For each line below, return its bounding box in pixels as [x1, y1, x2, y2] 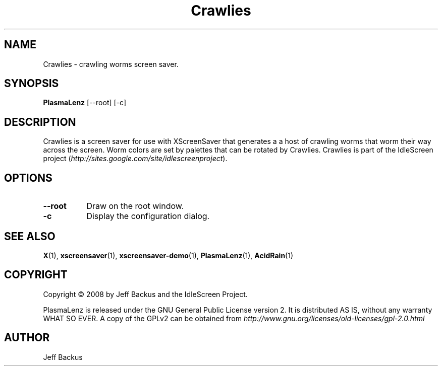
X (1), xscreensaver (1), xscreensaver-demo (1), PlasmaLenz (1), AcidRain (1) [43, 251, 294, 260]
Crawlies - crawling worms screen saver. [43, 59, 179, 68]
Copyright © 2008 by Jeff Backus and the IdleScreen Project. [43, 289, 248, 299]
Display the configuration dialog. [86, 211, 210, 221]
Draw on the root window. [86, 201, 184, 211]
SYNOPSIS [4, 77, 59, 90]
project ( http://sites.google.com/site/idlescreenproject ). [43, 154, 228, 163]
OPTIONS [4, 171, 52, 184]
